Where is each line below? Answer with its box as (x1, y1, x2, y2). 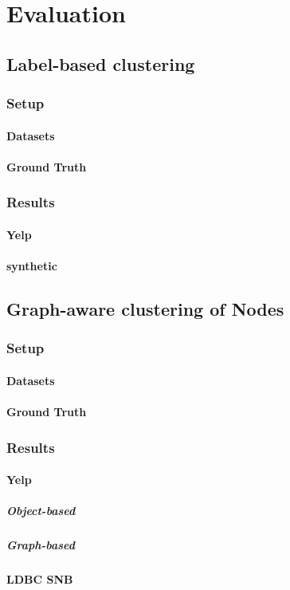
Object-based (6, 502, 76, 519)
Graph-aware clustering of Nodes (6, 296, 284, 321)
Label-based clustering (6, 51, 195, 76)
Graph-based (6, 537, 75, 553)
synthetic (6, 258, 57, 273)
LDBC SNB (6, 571, 73, 588)
